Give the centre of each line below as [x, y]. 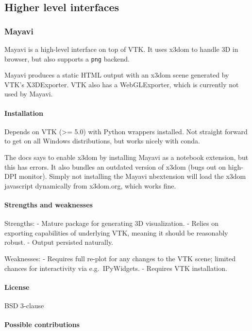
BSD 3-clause [24, 305]
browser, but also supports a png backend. [67, 58]
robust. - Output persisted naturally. [59, 242]
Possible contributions [42, 324]
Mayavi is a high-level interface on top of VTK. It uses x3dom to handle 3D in [121, 49]
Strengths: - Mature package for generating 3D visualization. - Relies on [111, 223]
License [17, 287]
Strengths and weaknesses [49, 204]
